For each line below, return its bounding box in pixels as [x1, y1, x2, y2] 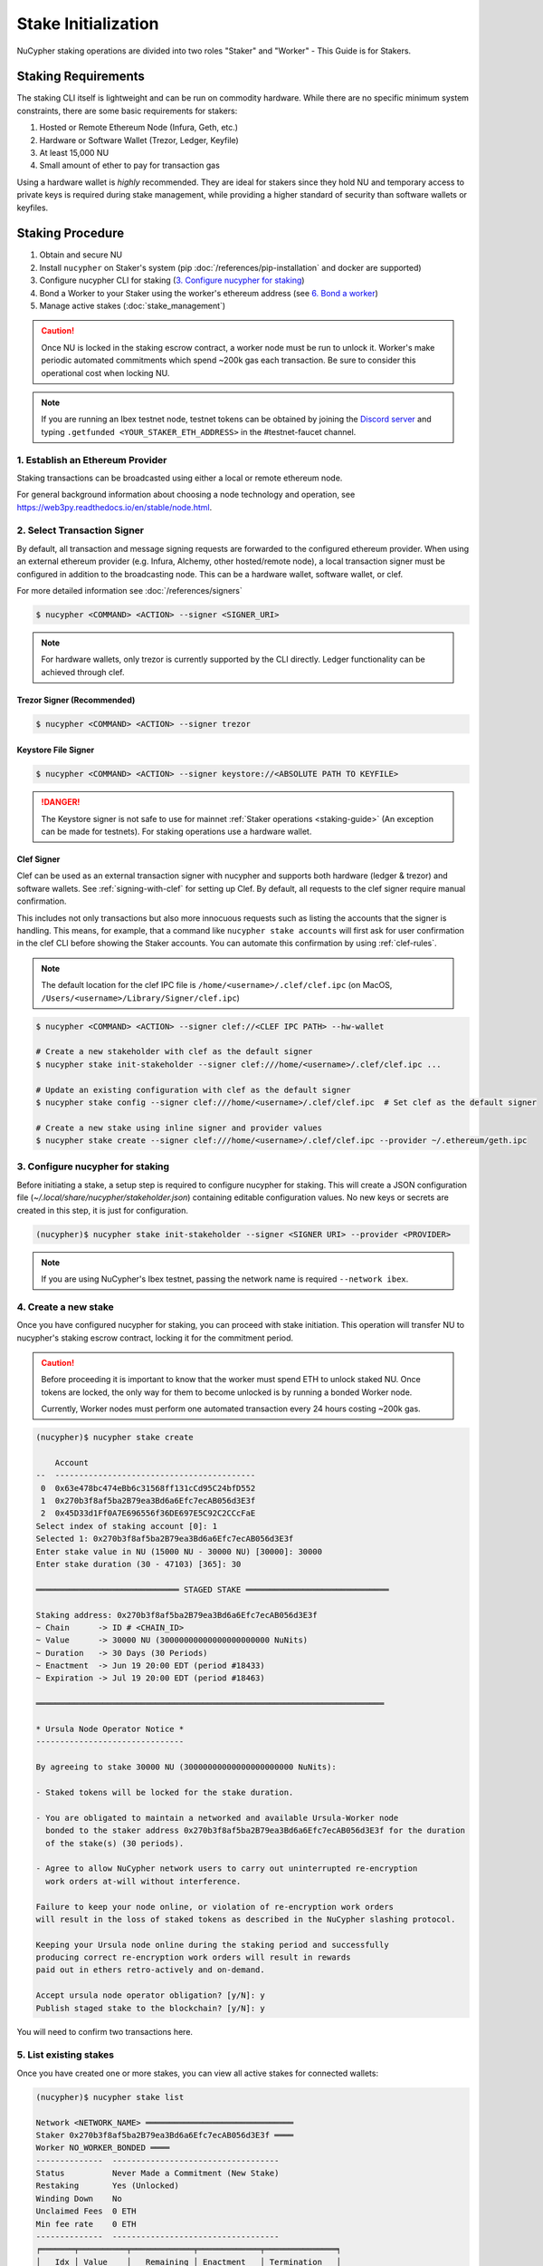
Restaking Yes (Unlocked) [35, 2181, 180, 2191]
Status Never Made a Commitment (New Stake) [35, 2168, 280, 2179]
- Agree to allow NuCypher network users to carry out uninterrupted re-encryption [35, 1864, 418, 1874]
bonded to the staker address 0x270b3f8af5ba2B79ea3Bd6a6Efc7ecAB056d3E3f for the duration [45, 1825, 466, 1835]
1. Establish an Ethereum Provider [16, 453, 167, 466]
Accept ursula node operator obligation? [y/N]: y [35, 1990, 266, 2000]
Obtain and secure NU [39, 249, 122, 260]
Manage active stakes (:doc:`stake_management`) [39, 300, 226, 312]
